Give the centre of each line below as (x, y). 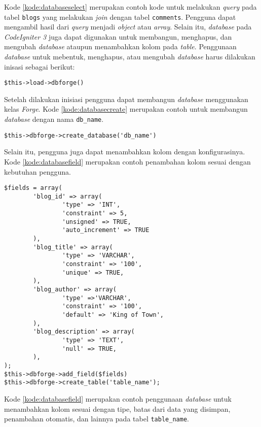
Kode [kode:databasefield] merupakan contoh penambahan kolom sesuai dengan (127, 161)
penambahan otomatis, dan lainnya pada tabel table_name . (97, 419)
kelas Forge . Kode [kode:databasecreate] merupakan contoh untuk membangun (126, 109)
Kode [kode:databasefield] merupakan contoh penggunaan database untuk (118, 398)
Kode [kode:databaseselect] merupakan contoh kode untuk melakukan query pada (130, 7)
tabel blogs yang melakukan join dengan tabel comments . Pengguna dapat (120, 17)
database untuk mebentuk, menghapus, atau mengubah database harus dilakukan (130, 57)
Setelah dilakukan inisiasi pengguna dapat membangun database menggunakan (126, 99)
